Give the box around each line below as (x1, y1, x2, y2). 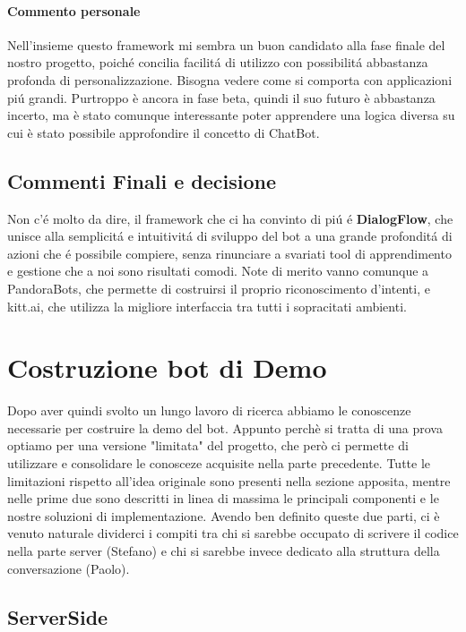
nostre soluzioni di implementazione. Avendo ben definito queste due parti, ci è (7, 506, 440, 525)
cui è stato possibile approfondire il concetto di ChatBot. (7, 123, 320, 141)
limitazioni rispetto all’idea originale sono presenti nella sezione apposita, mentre (7, 471, 451, 490)
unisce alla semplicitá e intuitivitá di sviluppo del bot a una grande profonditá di (7, 226, 453, 245)
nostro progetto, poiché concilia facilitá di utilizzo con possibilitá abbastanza (7, 53, 428, 72)
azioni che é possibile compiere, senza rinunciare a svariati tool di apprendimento (7, 243, 452, 262)
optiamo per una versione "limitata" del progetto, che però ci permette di (7, 436, 409, 455)
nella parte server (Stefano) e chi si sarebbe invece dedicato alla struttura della (7, 542, 440, 559)
